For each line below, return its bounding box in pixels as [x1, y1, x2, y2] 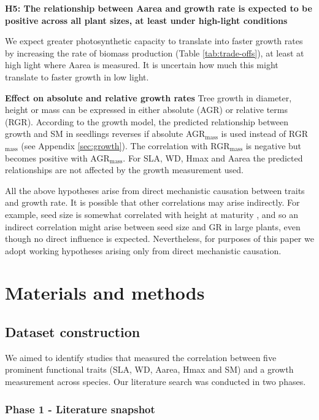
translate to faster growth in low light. [5, 70, 149, 83]
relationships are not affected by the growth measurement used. [5, 163, 244, 176]
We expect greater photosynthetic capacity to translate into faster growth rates [5, 34, 303, 47]
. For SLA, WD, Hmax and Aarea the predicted [123, 151, 303, 164]
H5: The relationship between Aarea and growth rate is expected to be [5, 2, 312, 14]
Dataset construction [5, 322, 140, 341]
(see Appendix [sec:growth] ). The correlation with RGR [21, 139, 230, 152]
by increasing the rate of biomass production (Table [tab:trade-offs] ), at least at [5, 46, 304, 59]
